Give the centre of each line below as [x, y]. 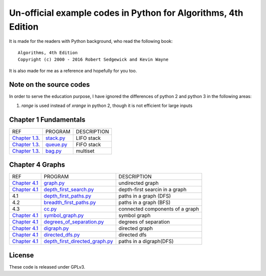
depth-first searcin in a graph [152, 190]
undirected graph [138, 183]
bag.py [53, 151]
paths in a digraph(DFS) [146, 241]
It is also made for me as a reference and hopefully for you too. [73, 70]
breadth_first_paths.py [70, 203]
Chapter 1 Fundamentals [47, 120]
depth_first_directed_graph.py [78, 241]
